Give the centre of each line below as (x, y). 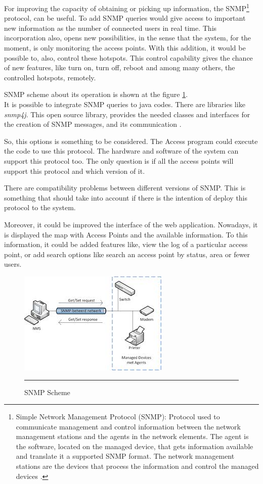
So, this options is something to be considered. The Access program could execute (131, 141)
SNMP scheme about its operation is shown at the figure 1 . (96, 94)
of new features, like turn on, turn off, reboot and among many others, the (120, 67)
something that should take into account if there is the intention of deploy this (126, 197)
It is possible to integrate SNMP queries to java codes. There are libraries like (125, 104)
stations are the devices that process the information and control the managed (137, 466)
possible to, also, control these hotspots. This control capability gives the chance (128, 57)
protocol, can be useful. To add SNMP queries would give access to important (125, 18)
